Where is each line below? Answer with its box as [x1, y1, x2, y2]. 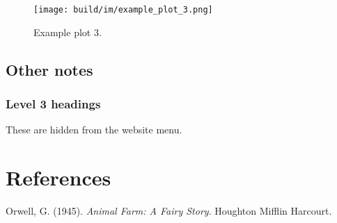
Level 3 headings [6, 94, 101, 112]
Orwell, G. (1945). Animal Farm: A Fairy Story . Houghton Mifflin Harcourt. [6, 203, 332, 217]
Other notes [6, 58, 93, 80]
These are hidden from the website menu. [6, 122, 182, 137]
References [6, 163, 111, 192]
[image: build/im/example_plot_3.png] [33, 5, 213, 15]
